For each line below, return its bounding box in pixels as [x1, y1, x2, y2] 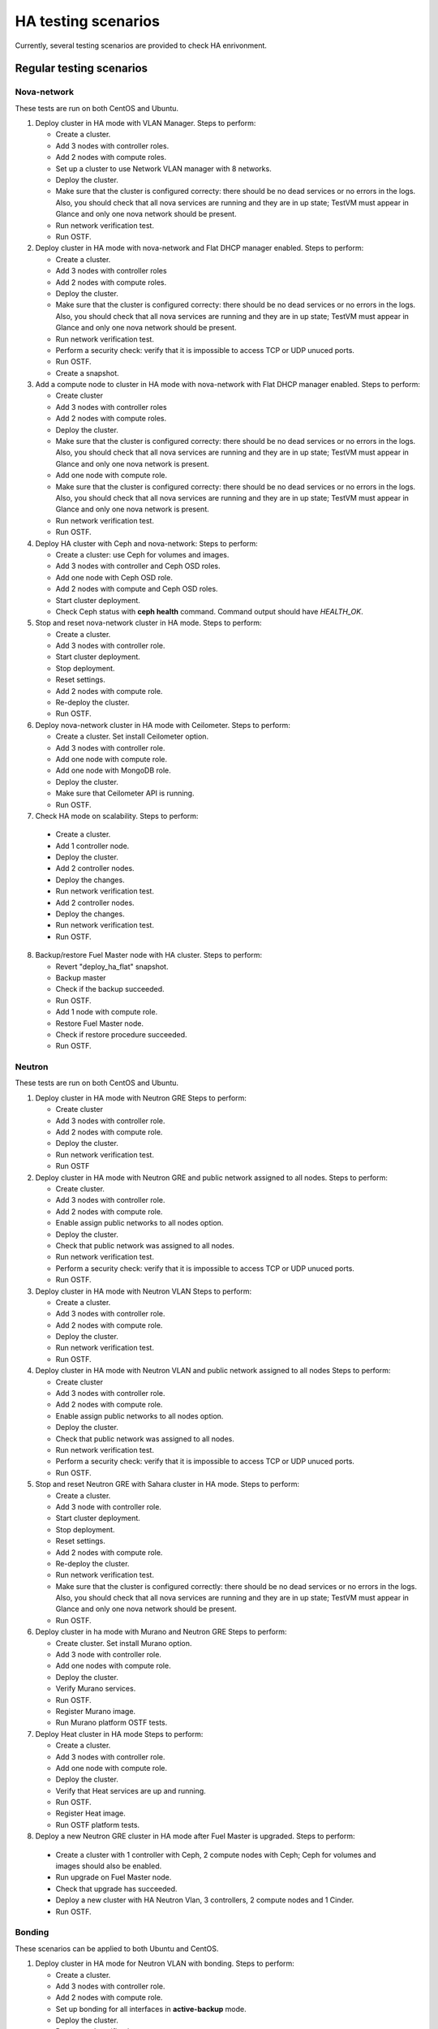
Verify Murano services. [55, 1684, 136, 1694]
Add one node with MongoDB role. [55, 765, 172, 775]
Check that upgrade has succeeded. [55, 1884, 178, 1893]
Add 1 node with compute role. [55, 1007, 158, 1017]
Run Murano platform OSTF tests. [55, 1717, 168, 1728]
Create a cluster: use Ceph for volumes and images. [55, 549, 230, 559]
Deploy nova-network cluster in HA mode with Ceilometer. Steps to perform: [35, 720, 291, 730]
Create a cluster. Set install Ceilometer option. [55, 731, 209, 742]
